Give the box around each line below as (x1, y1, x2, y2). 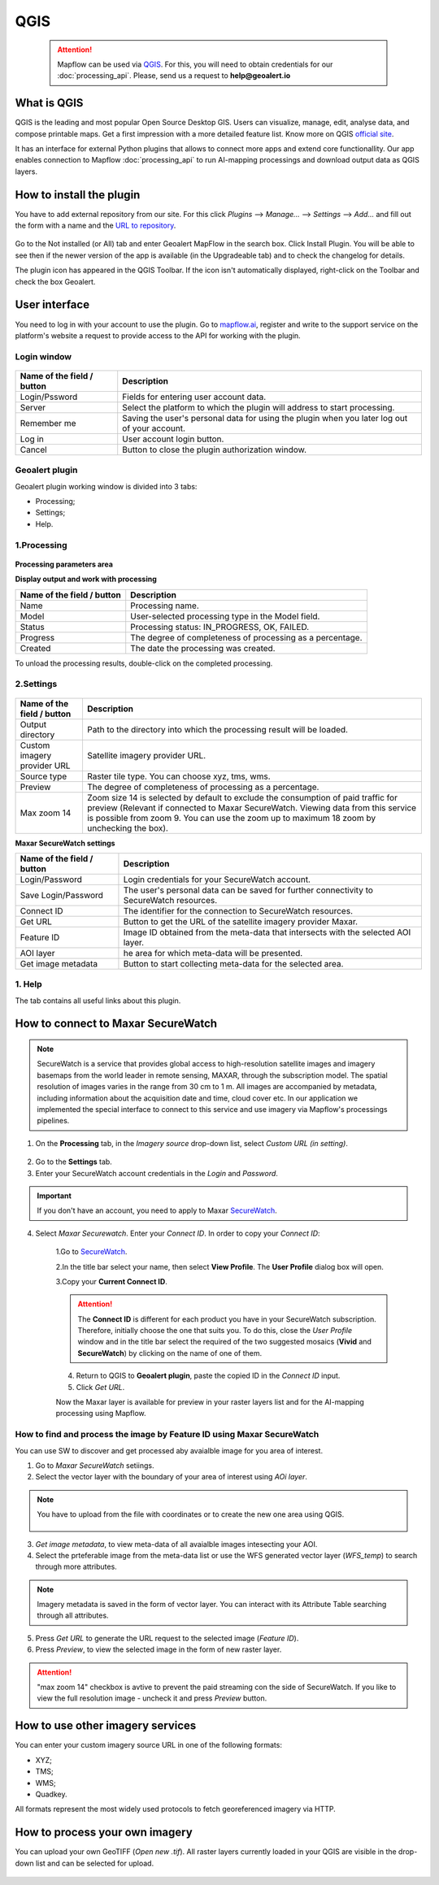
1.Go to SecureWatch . (55, 1247, 128, 1257)
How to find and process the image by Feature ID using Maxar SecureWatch (15, 1429, 319, 1440)
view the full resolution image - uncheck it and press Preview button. (37, 1693, 267, 1703)
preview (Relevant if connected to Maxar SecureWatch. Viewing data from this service (86, 801, 417, 813)
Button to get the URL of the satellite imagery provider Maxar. (123, 915, 358, 927)
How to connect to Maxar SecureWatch (15, 1017, 218, 1031)
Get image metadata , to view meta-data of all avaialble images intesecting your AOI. (35, 1539, 318, 1548)
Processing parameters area (15, 559, 114, 569)
